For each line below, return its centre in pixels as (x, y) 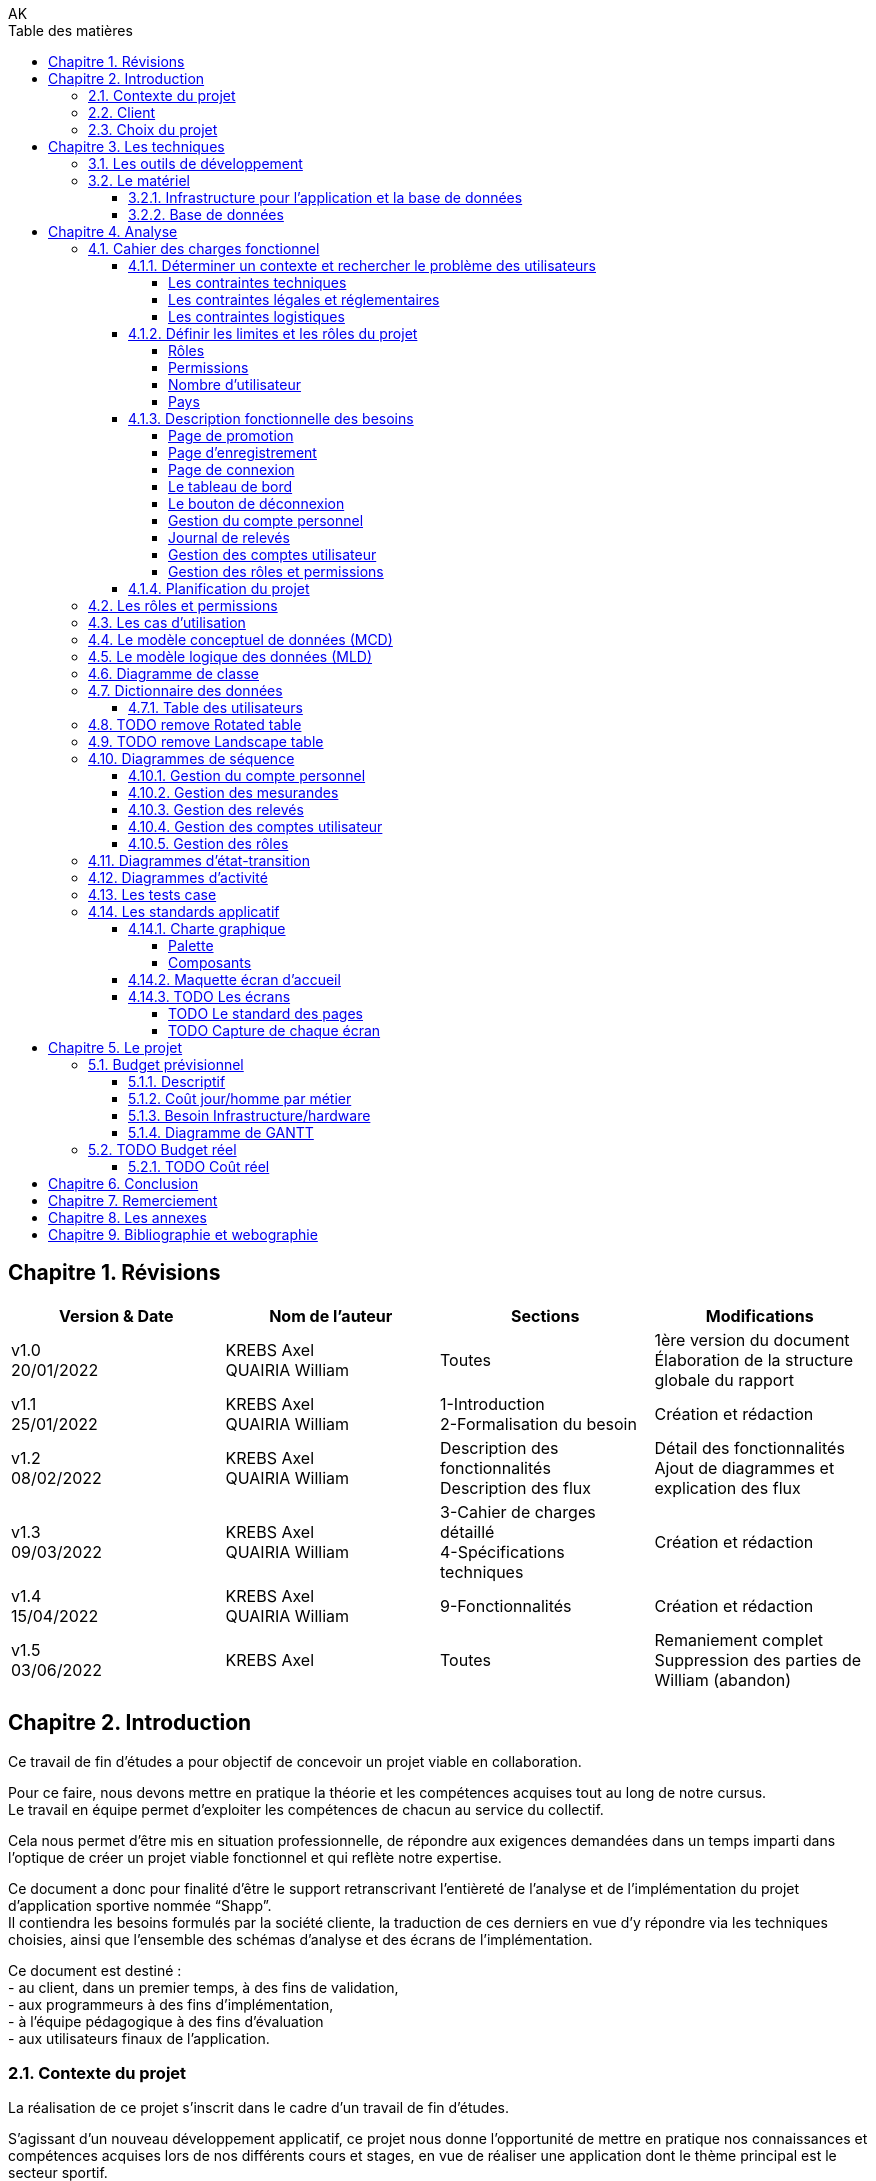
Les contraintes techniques (257, 282)
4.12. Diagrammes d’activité (178, 877)
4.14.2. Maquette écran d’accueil (234, 979)
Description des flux (516, 1487)
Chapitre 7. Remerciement (133, 1200)
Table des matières (70, 30)
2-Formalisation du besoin (538, 1423)
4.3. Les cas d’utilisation (167, 622)
